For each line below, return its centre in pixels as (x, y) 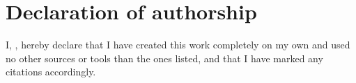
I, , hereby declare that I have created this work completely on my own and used (178, 45)
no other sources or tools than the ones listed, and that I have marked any (164, 58)
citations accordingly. (51, 72)
